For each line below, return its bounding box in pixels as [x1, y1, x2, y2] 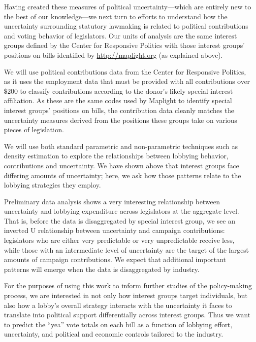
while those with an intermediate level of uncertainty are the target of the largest [4, 244, 249, 255]
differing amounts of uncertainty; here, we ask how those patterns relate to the [4, 170, 241, 180]
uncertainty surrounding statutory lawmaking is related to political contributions [4, 21, 249, 31]
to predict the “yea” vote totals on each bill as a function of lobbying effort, [4, 319, 232, 329]
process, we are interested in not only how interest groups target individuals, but [4, 290, 248, 301]
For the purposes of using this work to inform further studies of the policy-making [4, 280, 252, 291]
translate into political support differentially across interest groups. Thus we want [4, 309, 251, 320]
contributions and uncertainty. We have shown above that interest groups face [4, 160, 239, 170]
